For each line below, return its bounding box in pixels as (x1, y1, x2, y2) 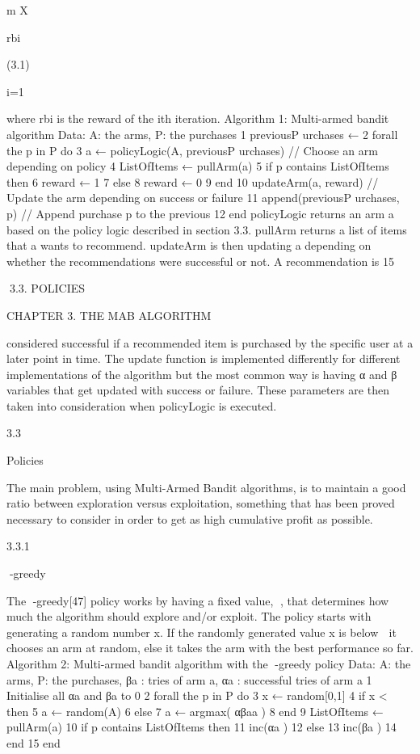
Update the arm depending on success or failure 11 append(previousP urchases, (6, 189, 400, 206)
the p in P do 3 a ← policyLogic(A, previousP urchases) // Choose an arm (6, 141, 378, 158)
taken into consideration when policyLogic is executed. (6, 397, 277, 414)
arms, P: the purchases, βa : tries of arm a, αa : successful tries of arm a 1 (6, 671, 372, 688)
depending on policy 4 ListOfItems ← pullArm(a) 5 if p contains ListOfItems (6, 158, 389, 175)
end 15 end (6, 734, 61, 751)
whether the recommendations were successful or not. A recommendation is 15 (6, 252, 395, 269)
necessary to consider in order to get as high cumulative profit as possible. (6, 510, 373, 527)
